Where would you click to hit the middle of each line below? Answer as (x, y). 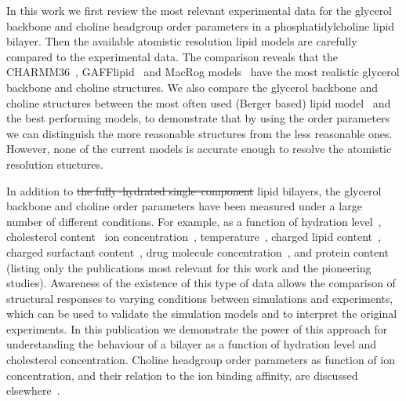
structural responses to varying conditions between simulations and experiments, (200, 298)
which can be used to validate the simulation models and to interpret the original (202, 314)
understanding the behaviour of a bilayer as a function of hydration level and (192, 344)
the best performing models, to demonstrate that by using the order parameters (198, 118)
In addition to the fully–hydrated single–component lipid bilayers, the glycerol (194, 190)
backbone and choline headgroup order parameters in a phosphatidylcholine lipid (201, 26)
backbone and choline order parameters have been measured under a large (184, 206)
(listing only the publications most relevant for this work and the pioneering (189, 267)
